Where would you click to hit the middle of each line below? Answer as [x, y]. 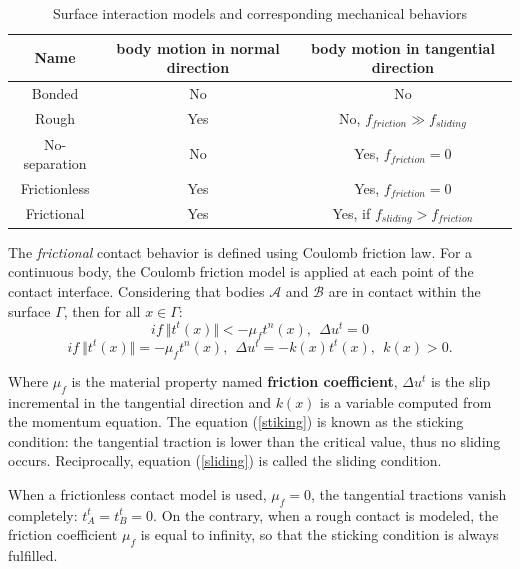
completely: [43, 514]
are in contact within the [404, 291]
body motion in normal [198, 47]
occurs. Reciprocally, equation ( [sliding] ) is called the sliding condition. [225, 460]
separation [55, 163]
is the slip [460, 380]
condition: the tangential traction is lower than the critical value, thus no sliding [254, 440]
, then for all [102, 310]
